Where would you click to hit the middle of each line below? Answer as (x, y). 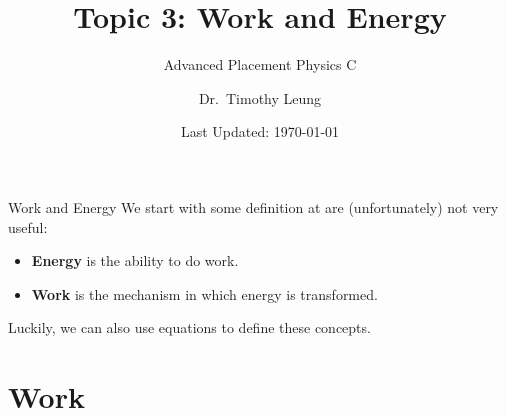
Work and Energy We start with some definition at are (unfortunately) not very (253, 206)
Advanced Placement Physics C (260, 64)
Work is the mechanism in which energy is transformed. (204, 293)
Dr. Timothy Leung (260, 97)
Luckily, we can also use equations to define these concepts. (189, 327)
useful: (28, 226)
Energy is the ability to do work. (135, 260)
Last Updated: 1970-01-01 (260, 131)
